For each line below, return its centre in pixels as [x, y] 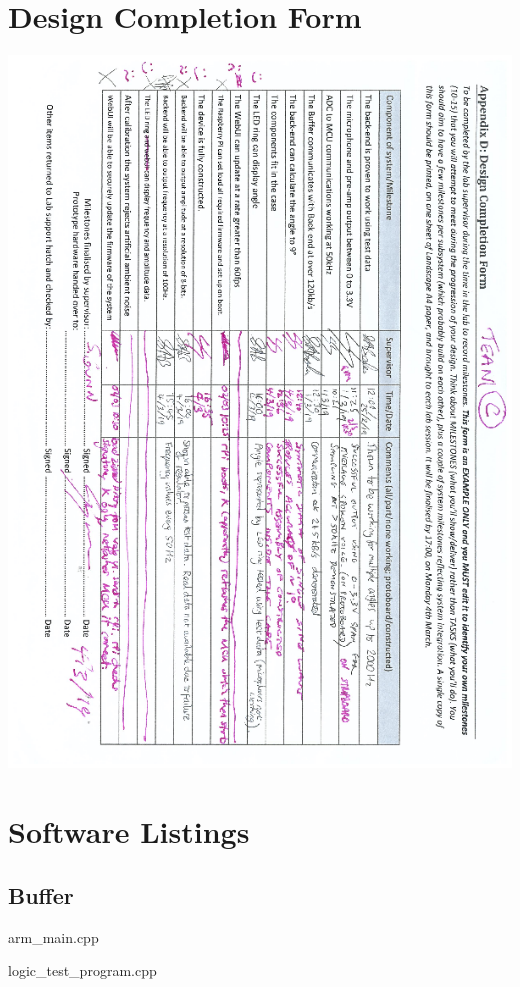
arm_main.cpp [53, 936]
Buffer [41, 894]
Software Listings [129, 831]
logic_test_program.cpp [82, 970]
